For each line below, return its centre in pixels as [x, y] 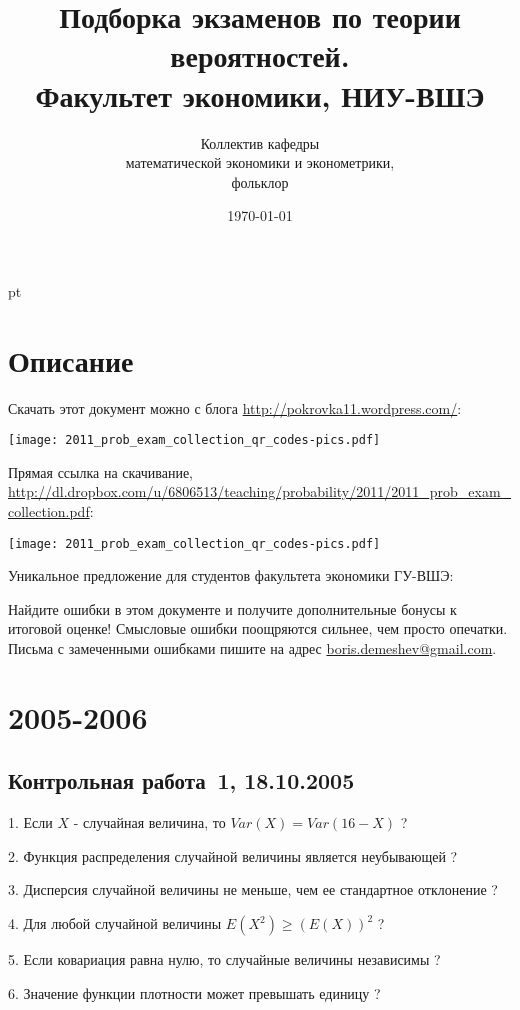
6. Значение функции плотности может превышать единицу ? [194, 992]
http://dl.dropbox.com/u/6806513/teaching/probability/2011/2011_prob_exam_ [260, 491]
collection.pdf [49, 511]
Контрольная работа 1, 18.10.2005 [181, 780]
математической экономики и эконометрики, [260, 162]
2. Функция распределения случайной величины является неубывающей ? [233, 855]
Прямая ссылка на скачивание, [101, 471]
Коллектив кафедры [260, 142]
